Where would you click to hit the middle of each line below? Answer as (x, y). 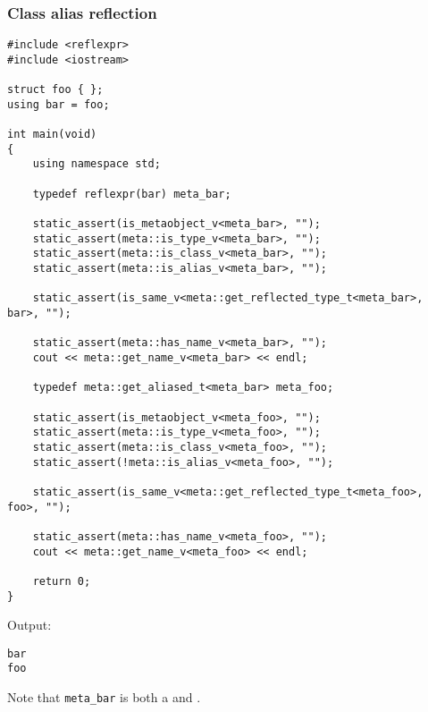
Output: (29, 625)
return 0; (62, 581)
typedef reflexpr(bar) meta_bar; (132, 194)
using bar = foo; (59, 104)
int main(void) (52, 135)
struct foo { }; (55, 90)
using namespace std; (97, 164)
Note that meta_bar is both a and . (104, 697)
